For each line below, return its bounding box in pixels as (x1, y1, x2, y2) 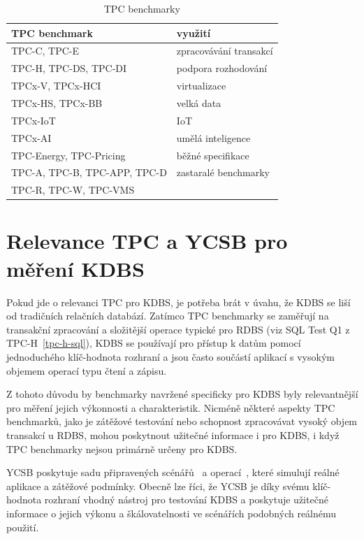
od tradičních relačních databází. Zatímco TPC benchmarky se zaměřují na (6, 308, 329, 323)
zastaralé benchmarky (176, 165, 270, 180)
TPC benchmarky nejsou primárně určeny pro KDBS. (6, 441, 238, 456)
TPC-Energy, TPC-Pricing (11, 148, 126, 162)
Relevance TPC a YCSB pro (6, 227, 288, 255)
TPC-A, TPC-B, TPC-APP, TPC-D (11, 165, 167, 180)
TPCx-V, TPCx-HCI (11, 78, 101, 93)
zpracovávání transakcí (176, 43, 273, 58)
